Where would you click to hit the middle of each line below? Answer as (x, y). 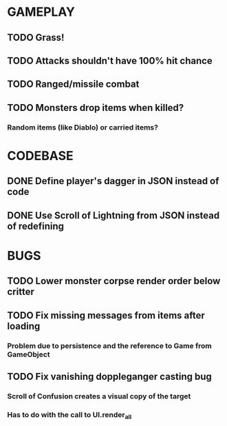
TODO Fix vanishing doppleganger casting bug (109, 376)
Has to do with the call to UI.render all (69, 415)
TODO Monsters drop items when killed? (96, 108)
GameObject (29, 354)
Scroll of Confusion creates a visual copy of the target (99, 396)
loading (24, 326)
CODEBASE (40, 155)
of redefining (35, 226)
